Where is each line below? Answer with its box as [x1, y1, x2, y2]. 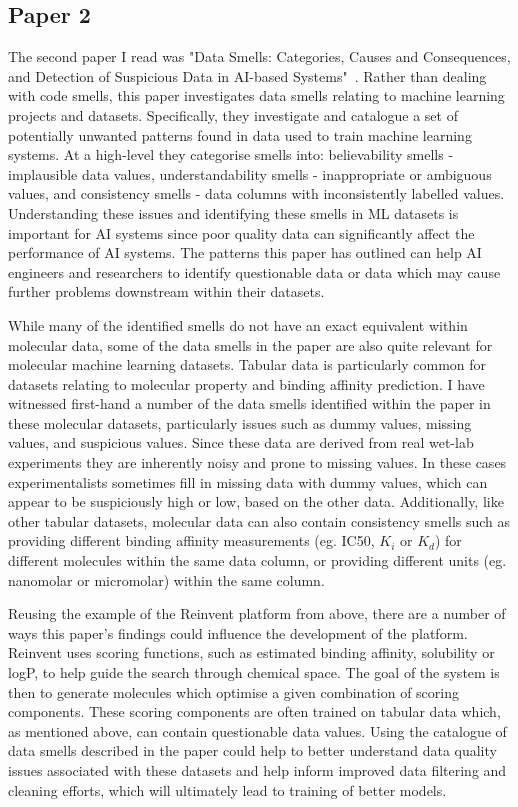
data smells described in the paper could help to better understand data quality [8, 740, 497, 761]
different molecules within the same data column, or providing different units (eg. [8, 550, 507, 571]
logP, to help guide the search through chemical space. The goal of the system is [8, 662, 500, 683]
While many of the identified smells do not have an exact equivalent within [8, 314, 468, 335]
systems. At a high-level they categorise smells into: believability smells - [8, 144, 454, 165]
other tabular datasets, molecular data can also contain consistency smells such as [8, 510, 511, 531]
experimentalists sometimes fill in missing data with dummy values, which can [8, 471, 488, 492]
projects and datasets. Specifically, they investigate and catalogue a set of [8, 104, 458, 125]
